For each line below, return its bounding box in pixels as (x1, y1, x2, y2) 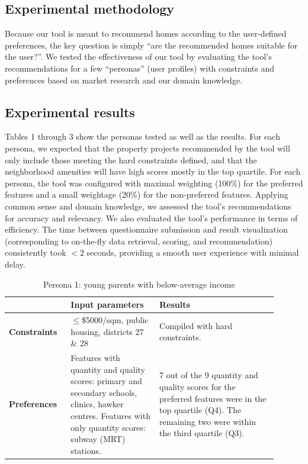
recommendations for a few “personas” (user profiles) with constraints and (5, 62, 274, 74)
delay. (5, 257, 25, 270)
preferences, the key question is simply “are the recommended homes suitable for (5, 38, 298, 51)
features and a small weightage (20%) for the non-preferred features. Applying (5, 188, 288, 201)
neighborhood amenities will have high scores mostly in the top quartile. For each (5, 165, 301, 178)
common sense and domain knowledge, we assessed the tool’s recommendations (5, 199, 291, 212)
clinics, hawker (70, 398, 124, 410)
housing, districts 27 (70, 325, 144, 337)
